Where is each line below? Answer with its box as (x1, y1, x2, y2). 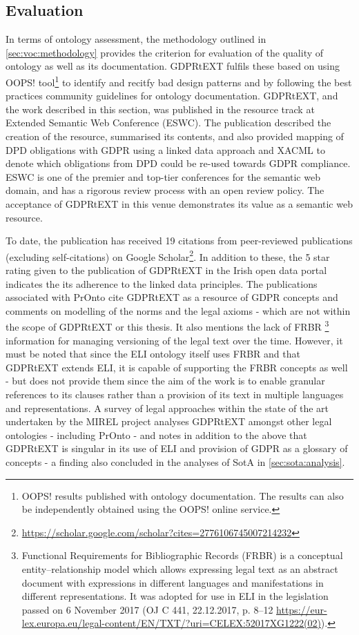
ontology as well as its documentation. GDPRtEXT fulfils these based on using (6, 59, 340, 73)
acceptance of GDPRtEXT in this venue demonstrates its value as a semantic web (6, 196, 353, 211)
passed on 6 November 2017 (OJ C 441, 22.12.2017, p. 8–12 (21, 602, 273, 616)
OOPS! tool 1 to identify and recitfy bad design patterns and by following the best (6, 72, 352, 89)
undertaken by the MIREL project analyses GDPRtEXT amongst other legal (6, 414, 332, 429)
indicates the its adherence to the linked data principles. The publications (6, 276, 318, 291)
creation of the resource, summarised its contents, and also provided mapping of (6, 129, 344, 144)
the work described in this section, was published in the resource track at (6, 101, 315, 116)
